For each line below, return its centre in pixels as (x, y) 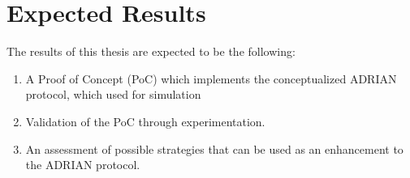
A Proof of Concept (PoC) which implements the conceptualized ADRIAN (211, 78)
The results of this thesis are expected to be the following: (151, 51)
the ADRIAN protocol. (83, 165)
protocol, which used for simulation (113, 94)
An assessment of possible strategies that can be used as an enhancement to (214, 148)
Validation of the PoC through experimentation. (145, 121)
